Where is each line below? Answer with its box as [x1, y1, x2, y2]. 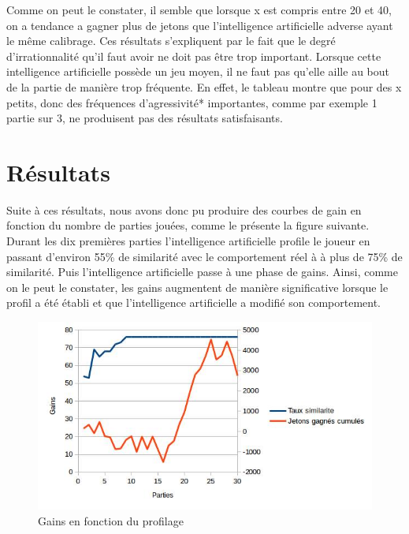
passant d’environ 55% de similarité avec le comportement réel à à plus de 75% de [6, 248, 403, 264]
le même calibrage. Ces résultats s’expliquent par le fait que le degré [6, 32, 336, 49]
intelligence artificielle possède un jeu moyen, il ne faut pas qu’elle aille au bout [6, 63, 389, 80]
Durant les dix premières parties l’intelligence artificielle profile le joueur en [6, 233, 370, 249]
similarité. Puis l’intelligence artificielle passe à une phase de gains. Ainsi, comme [6, 263, 398, 280]
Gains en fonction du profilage [38, 512, 184, 528]
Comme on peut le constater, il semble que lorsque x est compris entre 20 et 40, [6, 2, 392, 17]
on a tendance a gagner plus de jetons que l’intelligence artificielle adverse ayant [6, 17, 393, 33]
